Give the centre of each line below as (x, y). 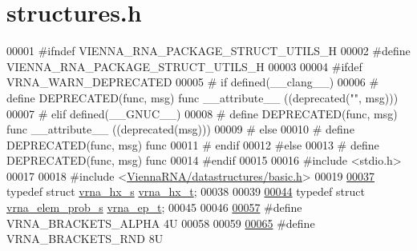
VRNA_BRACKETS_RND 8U (85, 239)
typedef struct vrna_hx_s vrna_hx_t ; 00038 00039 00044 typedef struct (186, 191)
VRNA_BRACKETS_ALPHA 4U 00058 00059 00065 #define (161, 223)
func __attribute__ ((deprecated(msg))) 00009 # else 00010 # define (180, 129)
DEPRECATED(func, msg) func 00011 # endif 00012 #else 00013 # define (193, 144)
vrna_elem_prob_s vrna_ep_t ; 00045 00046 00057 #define (154, 207)
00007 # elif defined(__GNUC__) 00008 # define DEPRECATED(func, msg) (202, 113)
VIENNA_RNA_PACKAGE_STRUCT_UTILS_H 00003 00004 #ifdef (184, 66)
